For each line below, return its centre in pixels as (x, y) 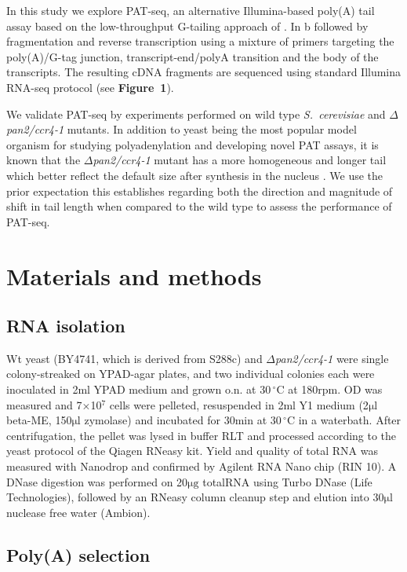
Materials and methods (134, 275)
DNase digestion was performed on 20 (97, 481)
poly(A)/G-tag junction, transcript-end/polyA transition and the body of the (193, 56)
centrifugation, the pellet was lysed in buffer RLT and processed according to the (202, 435)
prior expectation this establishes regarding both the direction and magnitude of (200, 191)
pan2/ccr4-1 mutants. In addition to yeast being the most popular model (182, 129)
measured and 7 (44, 404)
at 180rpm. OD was (335, 389)
